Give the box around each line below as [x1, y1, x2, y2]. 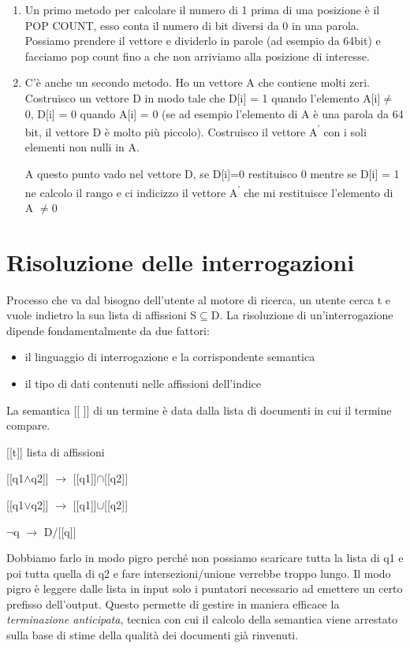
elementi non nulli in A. [24, 139, 140, 155]
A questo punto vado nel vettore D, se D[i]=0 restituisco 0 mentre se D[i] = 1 [24, 166, 400, 181]
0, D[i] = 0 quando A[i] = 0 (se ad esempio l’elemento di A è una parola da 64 [24, 105, 404, 121]
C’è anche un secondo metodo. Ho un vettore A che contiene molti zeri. [24, 74, 371, 91]
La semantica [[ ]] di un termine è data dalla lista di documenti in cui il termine [6, 401, 392, 418]
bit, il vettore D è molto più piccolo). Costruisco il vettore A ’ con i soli [24, 121, 367, 140]
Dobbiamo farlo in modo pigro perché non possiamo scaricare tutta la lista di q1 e [6, 549, 404, 566]
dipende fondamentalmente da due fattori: [6, 322, 210, 338]
